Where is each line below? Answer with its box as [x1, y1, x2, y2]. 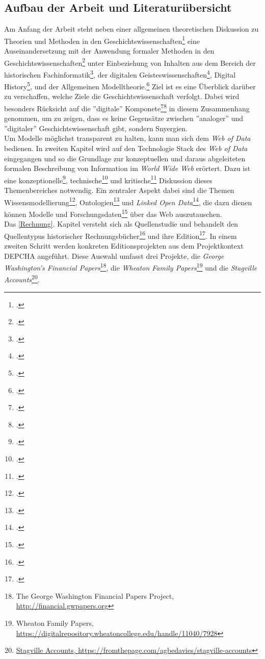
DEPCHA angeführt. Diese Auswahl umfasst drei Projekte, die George [4, 250, 224, 261]
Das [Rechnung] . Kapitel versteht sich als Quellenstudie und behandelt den [4, 218, 238, 229]
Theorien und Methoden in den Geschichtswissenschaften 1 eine [4, 34, 200, 46]
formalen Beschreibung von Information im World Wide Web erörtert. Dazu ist [4, 163, 251, 174]
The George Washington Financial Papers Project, [16, 590, 174, 601]
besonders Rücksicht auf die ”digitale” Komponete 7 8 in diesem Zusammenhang [4, 101, 250, 113]
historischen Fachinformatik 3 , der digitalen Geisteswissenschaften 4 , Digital [4, 67, 236, 80]
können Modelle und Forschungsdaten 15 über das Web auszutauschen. [4, 207, 222, 219]
